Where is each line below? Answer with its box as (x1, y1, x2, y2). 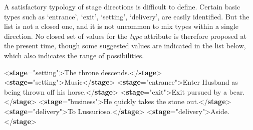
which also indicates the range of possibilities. (4, 50, 144, 60)
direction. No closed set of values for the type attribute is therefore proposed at (4, 30, 246, 41)
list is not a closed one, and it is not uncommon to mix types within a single (4, 21, 238, 31)
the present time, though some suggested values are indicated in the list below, (4, 40, 246, 51)
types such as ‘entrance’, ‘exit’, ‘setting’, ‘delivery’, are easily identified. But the (4, 11, 249, 21)
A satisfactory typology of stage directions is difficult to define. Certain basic (4, 1, 240, 11)
